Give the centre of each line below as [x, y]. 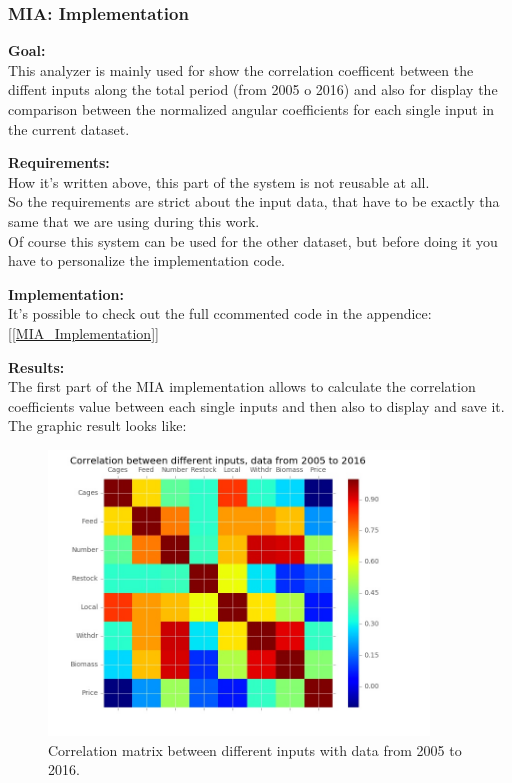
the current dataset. [69, 128]
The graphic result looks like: [97, 425]
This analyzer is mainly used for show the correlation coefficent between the [241, 69]
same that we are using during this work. [134, 220]
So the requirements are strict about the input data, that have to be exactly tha [254, 201]
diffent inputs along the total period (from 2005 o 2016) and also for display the [253, 89]
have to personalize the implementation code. [146, 260]
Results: [36, 366]
